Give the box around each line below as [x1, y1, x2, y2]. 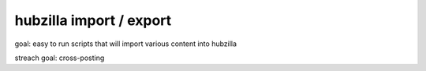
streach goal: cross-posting [14, 53, 105, 62]
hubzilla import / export [14, 12, 172, 29]
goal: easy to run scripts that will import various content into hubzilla [14, 39, 237, 48]
